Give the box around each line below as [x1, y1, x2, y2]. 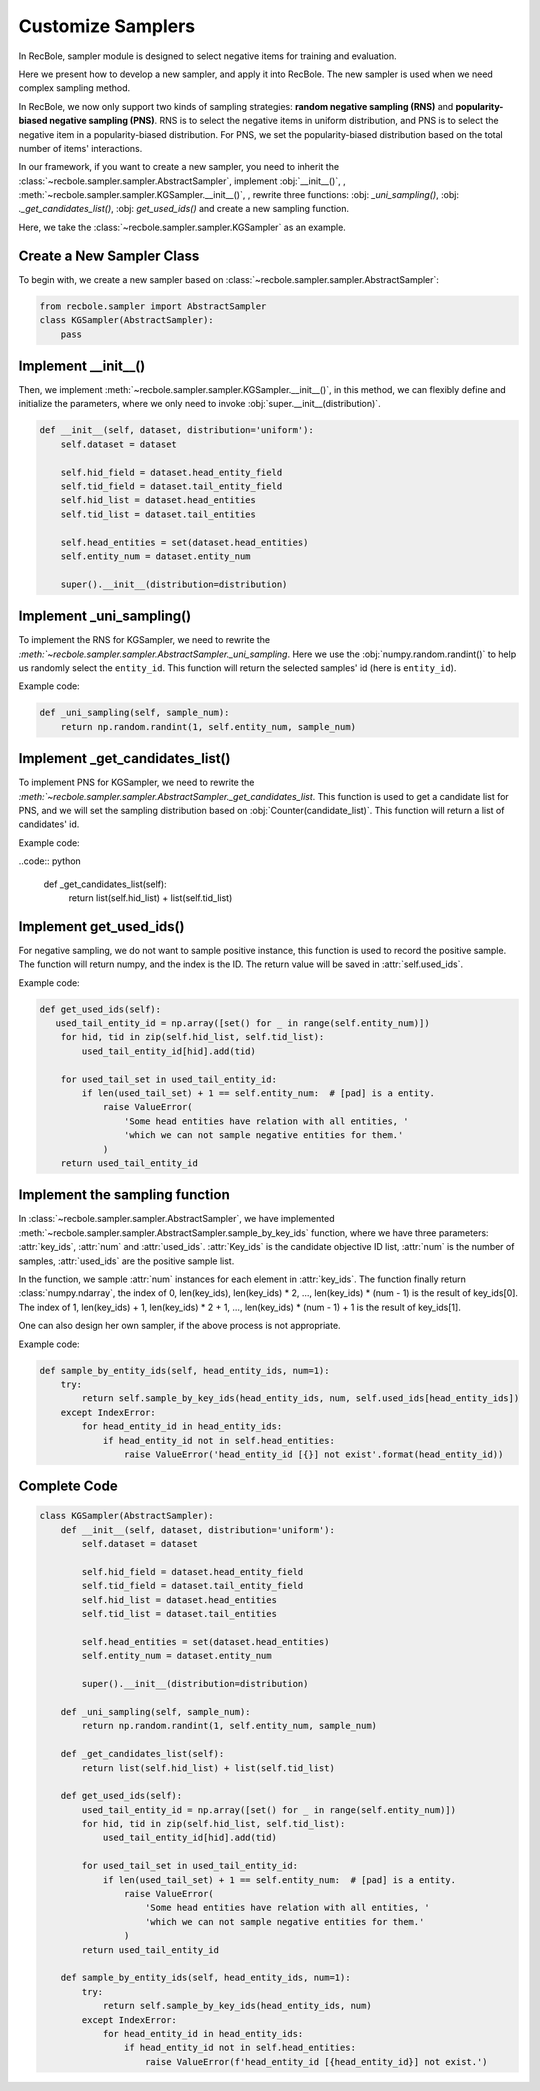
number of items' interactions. [18, 142, 143, 154]
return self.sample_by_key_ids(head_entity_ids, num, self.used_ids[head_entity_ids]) [81, 1393, 520, 1404]
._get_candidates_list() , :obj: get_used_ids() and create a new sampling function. [18, 203, 350, 215]
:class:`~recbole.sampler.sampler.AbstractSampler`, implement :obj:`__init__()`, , [18, 175, 346, 187]
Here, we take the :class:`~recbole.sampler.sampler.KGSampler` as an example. [18, 221, 347, 233]
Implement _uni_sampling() [18, 608, 192, 625]
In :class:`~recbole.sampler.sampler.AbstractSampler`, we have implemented [18, 1213, 335, 1225]
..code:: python [18, 855, 82, 867]
